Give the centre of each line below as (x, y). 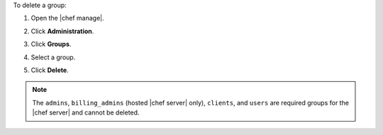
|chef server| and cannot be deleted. (86, 112)
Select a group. (53, 57)
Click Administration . (62, 31)
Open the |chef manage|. (67, 18)
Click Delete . (50, 70)
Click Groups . (51, 44)
